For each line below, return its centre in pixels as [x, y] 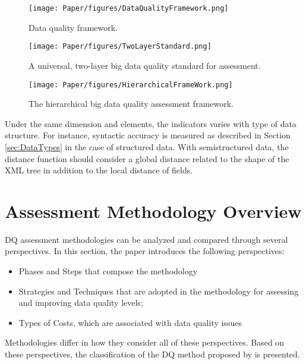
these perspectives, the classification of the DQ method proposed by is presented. [152, 354]
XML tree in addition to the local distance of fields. [99, 170]
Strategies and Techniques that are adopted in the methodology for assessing [159, 291]
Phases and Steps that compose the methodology [108, 271]
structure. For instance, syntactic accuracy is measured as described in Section [148, 135]
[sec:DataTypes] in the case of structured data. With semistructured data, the [147, 146]
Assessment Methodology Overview [153, 211]
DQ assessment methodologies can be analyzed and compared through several [146, 239]
